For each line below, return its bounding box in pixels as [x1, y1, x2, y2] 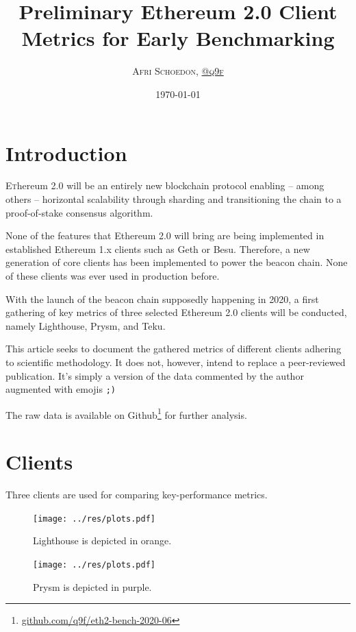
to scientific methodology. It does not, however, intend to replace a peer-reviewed [5, 354, 346, 369]
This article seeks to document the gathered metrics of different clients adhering [5, 341, 342, 356]
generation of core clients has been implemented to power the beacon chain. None [5, 255, 348, 269]
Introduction [5, 138, 127, 167]
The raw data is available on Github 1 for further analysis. [5, 405, 247, 422]
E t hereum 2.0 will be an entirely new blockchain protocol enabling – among [5, 178, 325, 193]
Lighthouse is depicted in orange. [33, 533, 172, 548]
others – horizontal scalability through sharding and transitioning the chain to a [5, 192, 342, 206]
